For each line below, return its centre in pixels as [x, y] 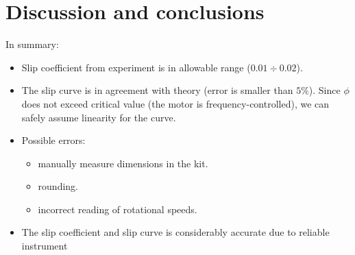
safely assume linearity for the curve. [99, 117]
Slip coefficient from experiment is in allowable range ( [136, 67]
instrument [45, 246]
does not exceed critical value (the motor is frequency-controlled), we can [175, 103]
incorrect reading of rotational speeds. [118, 209]
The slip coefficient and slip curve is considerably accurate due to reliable [175, 232]
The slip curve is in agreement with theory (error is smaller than [157, 90]
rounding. [58, 186]
